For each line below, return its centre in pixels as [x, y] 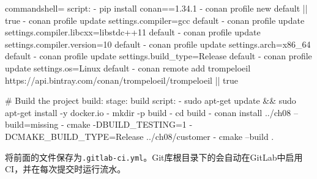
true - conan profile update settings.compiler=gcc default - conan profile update [155, 20]
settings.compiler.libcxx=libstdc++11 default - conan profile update [133, 32]
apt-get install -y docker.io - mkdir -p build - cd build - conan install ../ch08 [148, 112]
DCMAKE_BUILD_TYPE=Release [74, 136]
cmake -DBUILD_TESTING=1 [127, 124]
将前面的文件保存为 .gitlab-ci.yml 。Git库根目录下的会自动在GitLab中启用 [154, 157]
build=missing [32, 124]
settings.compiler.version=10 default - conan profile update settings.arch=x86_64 [158, 44]
